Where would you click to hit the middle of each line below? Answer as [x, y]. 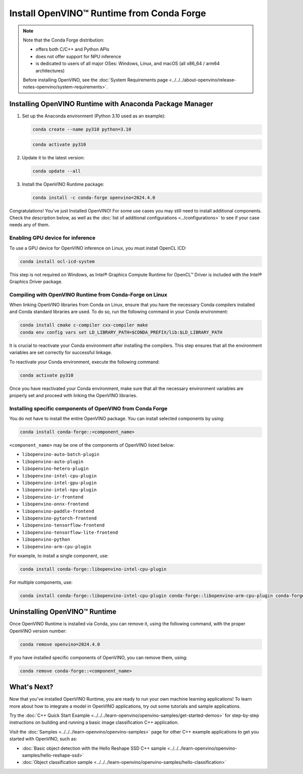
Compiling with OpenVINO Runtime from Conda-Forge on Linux [88, 294]
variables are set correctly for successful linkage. [61, 353]
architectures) [50, 70]
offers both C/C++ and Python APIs [72, 49]
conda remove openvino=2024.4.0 [60, 644]
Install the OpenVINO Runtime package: [63, 184]
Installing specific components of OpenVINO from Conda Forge [88, 408]
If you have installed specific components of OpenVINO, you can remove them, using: [98, 657]
